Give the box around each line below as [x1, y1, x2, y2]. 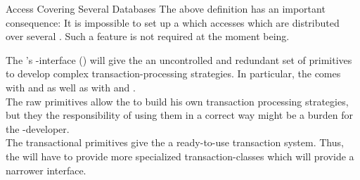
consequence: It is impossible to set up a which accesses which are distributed [6, 15, 340, 30]
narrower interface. [6, 162, 86, 177]
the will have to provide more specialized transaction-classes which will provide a [6, 148, 354, 163]
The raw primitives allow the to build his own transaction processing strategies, [6, 94, 349, 108]
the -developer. [6, 121, 70, 136]
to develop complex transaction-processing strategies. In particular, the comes [6, 66, 341, 81]
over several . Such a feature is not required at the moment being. [6, 29, 290, 44]
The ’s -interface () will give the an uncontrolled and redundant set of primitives [6, 52, 352, 67]
